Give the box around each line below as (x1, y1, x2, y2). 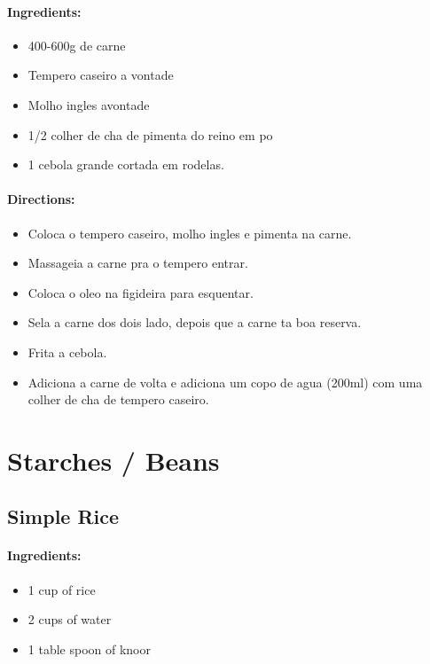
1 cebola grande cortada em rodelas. (27, 155, 224, 174)
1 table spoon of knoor (27, 639, 151, 658)
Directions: (7, 190, 75, 208)
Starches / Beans (7, 441, 220, 478)
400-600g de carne (27, 35, 126, 54)
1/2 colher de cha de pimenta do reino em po (27, 125, 273, 144)
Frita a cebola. (27, 342, 107, 361)
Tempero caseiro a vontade (27, 66, 174, 84)
